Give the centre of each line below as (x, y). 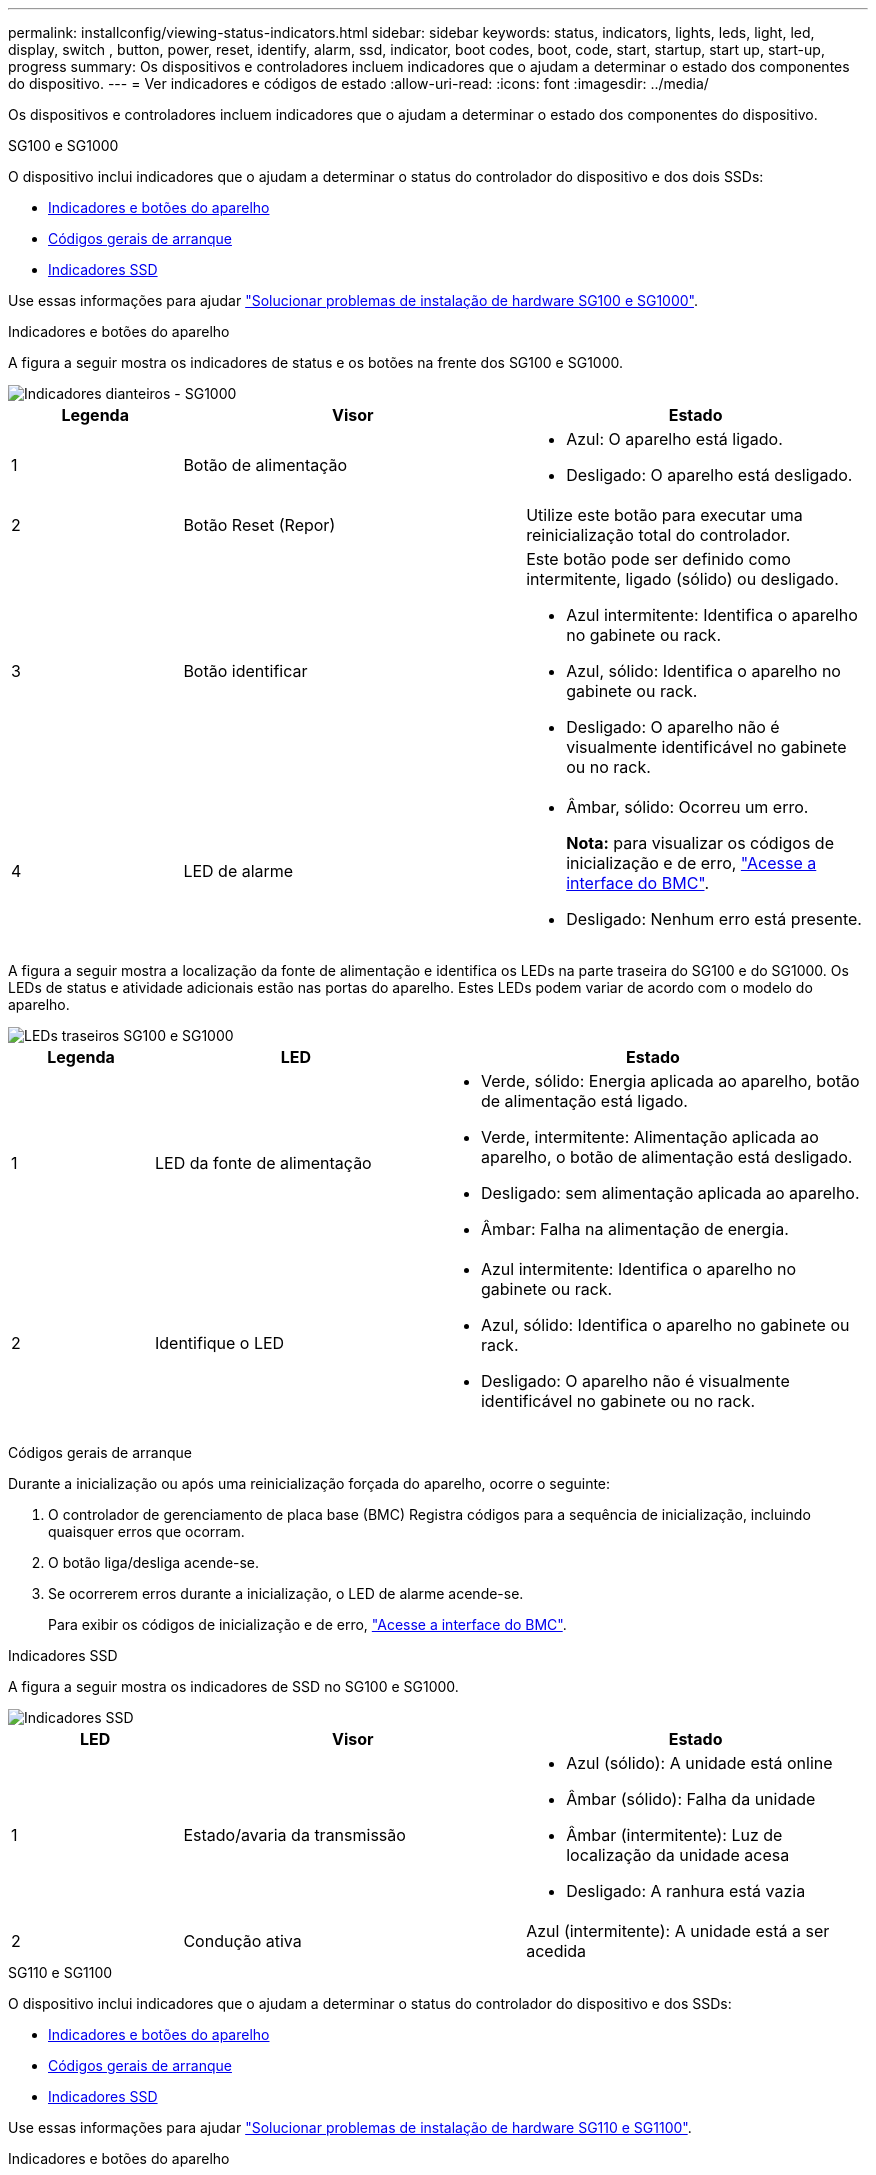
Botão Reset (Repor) (259, 525)
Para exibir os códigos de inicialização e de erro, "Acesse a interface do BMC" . (307, 1624)
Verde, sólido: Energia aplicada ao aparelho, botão (670, 1081)
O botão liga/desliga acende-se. (154, 1562)
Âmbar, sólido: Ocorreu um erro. (687, 807)
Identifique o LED (219, 1343)
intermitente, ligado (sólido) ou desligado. (682, 579)
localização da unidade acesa (678, 1855)
